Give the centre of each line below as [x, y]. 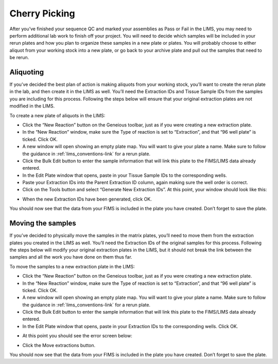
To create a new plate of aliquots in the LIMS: [57, 115]
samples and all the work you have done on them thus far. [71, 257]
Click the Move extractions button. [59, 345]
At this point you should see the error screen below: [77, 336]
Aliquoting [27, 72]
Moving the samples [43, 223]
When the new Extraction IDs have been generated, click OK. [87, 199]
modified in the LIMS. [32, 106]
